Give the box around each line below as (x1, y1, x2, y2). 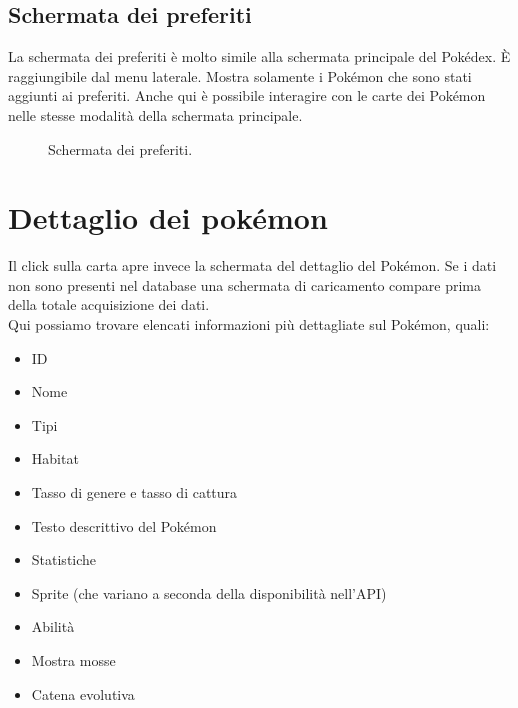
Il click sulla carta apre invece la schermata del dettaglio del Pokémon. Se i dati (8, 255, 497, 276)
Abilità (31, 616, 75, 637)
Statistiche (31, 549, 97, 570)
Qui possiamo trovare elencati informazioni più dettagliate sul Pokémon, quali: (8, 314, 490, 335)
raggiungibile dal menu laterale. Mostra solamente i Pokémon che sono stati (8, 65, 472, 86)
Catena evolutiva (31, 683, 135, 704)
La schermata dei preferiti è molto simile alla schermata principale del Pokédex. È (8, 46, 511, 67)
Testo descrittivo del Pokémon (31, 515, 217, 536)
